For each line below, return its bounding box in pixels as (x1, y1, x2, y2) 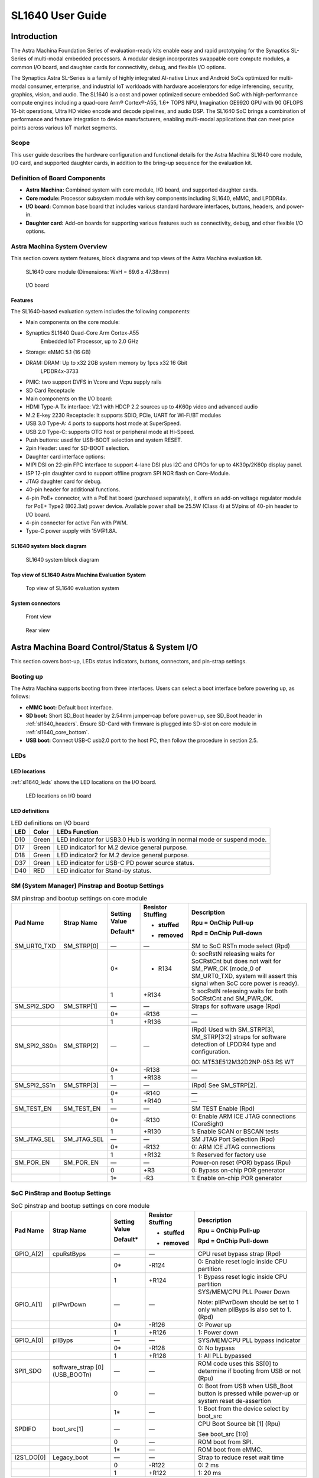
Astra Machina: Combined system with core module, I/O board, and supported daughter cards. (25, 186, 258, 193)
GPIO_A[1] (14, 1300, 43, 1308)
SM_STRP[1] (63, 1002, 97, 1010)
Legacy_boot (52, 1453, 89, 1461)
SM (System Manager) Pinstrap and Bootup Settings (11, 881, 164, 890)
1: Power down (198, 1328, 239, 1336)
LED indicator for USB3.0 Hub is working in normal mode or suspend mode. (57, 835, 267, 844)
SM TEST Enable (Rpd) (191, 1104, 255, 1113)
